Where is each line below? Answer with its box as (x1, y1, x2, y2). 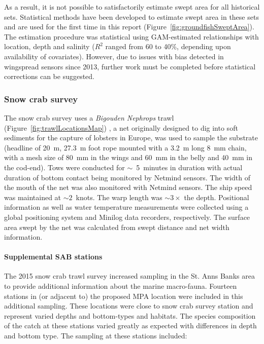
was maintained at (4, 192, 61, 202)
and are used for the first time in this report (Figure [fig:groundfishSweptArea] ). (4, 21, 254, 32)
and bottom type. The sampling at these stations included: (4, 330, 187, 341)
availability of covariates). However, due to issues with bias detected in (4, 51, 224, 61)
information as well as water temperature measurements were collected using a (4, 202, 249, 212)
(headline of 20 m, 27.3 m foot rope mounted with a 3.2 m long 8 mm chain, (4, 142, 247, 152)
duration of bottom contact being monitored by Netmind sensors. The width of (4, 172, 250, 182)
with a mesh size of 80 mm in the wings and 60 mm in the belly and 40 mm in (4, 152, 253, 163)
